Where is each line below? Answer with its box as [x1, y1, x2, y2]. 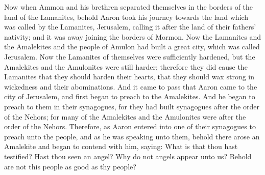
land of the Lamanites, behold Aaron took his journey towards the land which [4, 11, 249, 22]
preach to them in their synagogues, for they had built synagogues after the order [4, 101, 259, 111]
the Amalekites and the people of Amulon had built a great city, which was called [4, 41, 260, 52]
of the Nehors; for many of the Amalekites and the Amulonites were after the [4, 111, 246, 122]
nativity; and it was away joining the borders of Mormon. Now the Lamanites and [4, 31, 261, 42]
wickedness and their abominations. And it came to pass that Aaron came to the [4, 81, 257, 92]
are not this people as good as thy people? [4, 161, 136, 171]
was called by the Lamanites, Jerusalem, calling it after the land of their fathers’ [4, 21, 256, 32]
